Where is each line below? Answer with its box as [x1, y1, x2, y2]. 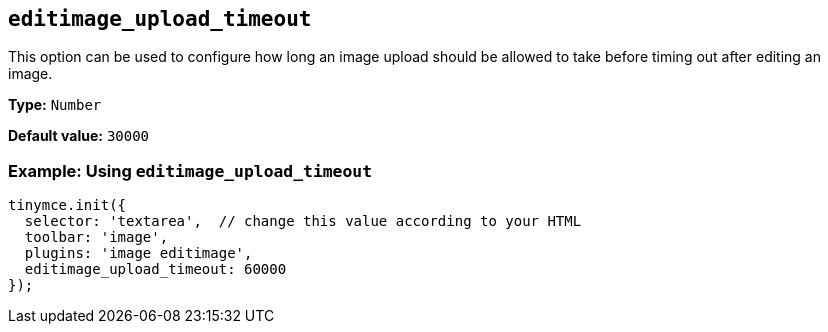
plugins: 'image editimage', [24, 245, 253, 262]
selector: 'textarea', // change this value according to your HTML [24, 213, 582, 230]
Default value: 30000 [8, 127, 150, 145]
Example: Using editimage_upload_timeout [8, 160, 373, 181]
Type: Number [8, 96, 102, 114]
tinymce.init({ [8, 197, 127, 214]
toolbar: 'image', [24, 229, 169, 246]
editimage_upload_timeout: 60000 [24, 261, 287, 278]
